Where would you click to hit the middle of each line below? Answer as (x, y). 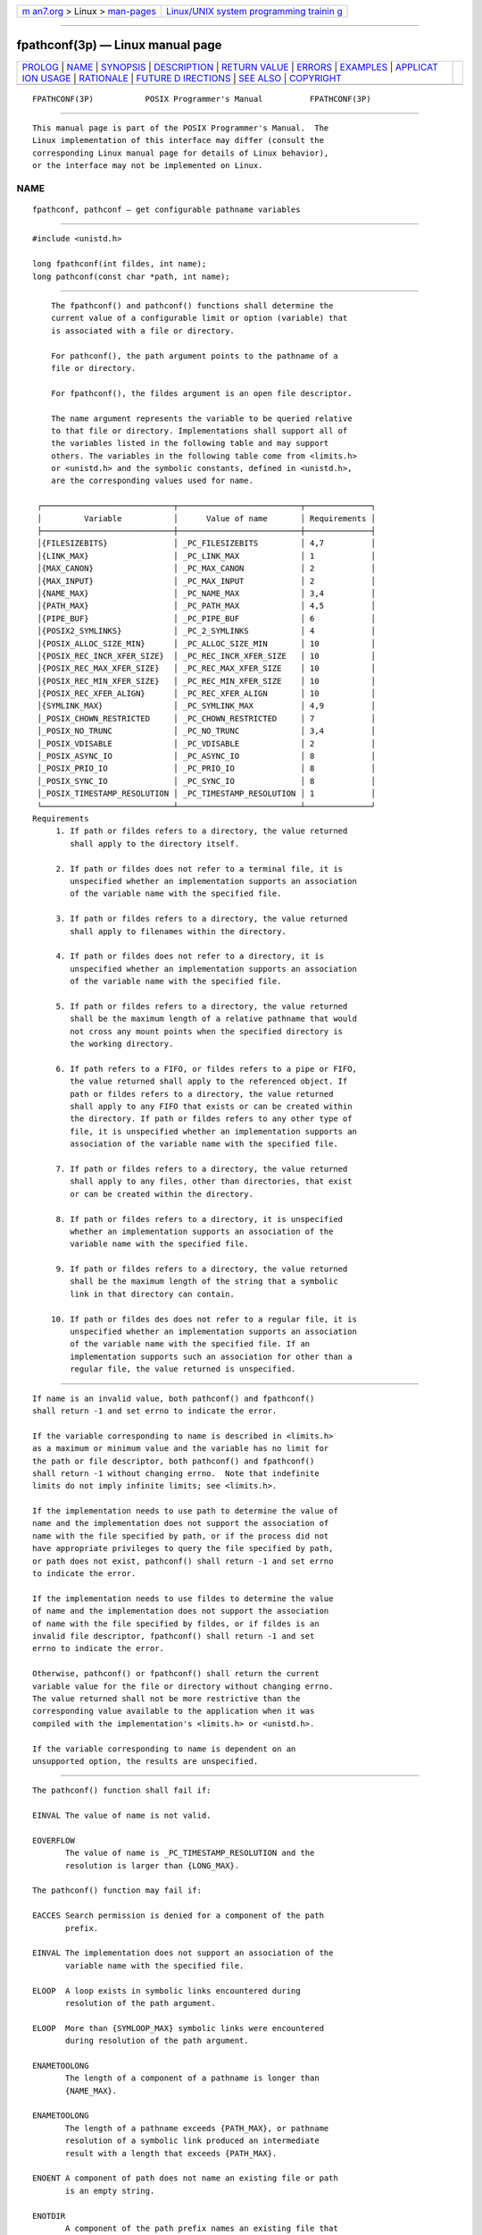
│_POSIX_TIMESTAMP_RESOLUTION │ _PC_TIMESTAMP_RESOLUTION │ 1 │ (207, 794)
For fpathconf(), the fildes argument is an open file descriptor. (201, 393)
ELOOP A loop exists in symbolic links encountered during (166, 1990)
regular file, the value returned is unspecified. (183, 1369)
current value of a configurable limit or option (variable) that (199, 318)
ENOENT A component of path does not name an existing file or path (185, 2178)
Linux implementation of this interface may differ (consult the (179, 140)
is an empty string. (110, 2191)
